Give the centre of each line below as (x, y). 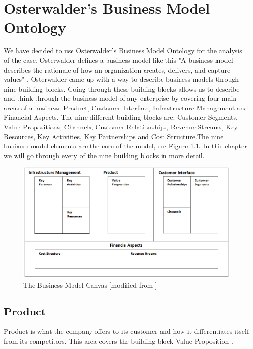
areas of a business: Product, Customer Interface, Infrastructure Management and (126, 107)
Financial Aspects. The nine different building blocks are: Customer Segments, (121, 117)
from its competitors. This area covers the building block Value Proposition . (118, 341)
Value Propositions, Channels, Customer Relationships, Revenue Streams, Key (121, 127)
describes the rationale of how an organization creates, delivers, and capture (117, 69)
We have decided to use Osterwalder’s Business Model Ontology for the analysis (123, 50)
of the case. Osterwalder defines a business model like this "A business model (118, 60)
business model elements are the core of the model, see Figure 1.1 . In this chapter (126, 146)
